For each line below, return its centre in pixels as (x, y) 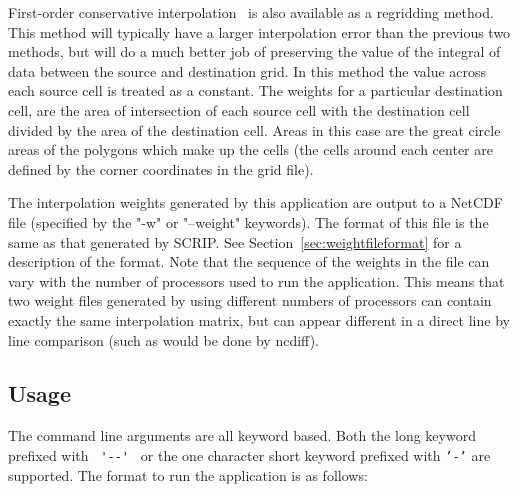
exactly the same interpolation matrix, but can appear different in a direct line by (259, 319)
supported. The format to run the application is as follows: (188, 474)
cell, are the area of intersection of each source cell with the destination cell (239, 109)
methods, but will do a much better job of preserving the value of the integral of (254, 51)
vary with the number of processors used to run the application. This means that (256, 280)
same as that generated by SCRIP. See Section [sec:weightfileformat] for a (235, 241)
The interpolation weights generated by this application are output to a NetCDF (255, 202)
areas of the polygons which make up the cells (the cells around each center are (250, 149)
